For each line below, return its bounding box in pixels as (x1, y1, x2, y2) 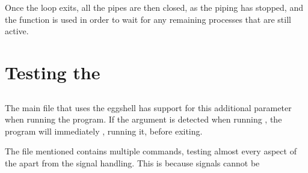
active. (5, 25, 29, 37)
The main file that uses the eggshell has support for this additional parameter (5, 101, 292, 114)
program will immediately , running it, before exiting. (5, 124, 203, 137)
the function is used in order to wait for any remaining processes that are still (5, 13, 291, 25)
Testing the (5, 59, 100, 84)
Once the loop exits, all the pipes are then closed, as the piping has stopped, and (5, 1, 303, 13)
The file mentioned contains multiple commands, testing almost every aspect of (5, 145, 297, 157)
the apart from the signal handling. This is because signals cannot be (5, 156, 260, 169)
